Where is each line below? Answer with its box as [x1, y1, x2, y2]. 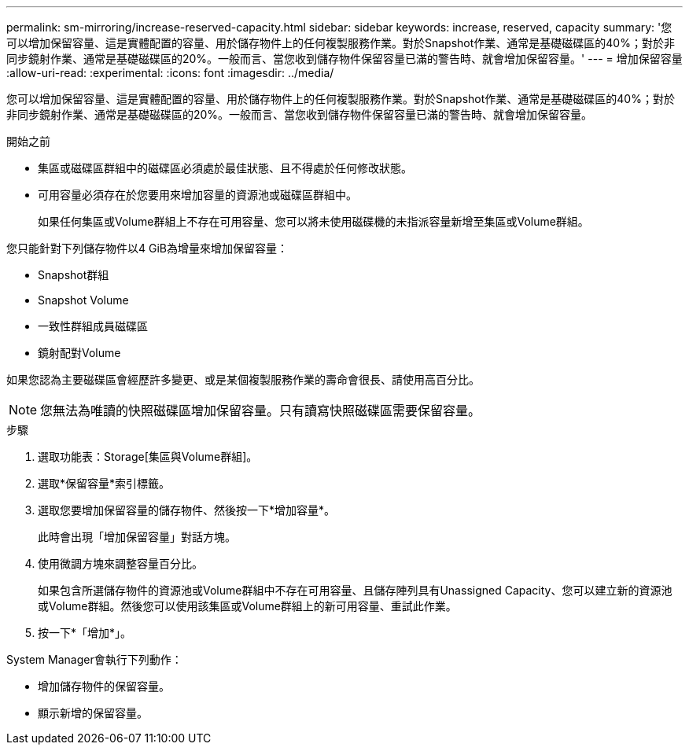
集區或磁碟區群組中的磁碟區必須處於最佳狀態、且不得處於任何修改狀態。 [38, 161, 412, 175]
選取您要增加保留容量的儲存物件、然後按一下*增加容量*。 [38, 503, 336, 517]
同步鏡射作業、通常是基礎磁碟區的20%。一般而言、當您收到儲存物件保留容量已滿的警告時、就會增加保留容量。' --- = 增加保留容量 [6, 52, 683, 65]
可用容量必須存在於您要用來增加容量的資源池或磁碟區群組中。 [38, 188, 357, 201]
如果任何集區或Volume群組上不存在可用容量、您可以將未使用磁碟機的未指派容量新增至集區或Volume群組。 [38, 215, 589, 228]
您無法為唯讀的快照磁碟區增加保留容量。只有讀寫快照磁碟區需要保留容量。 [40, 403, 481, 418]
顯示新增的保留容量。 [38, 706, 148, 720]
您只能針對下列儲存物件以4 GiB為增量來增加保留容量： [6, 241, 288, 255]
